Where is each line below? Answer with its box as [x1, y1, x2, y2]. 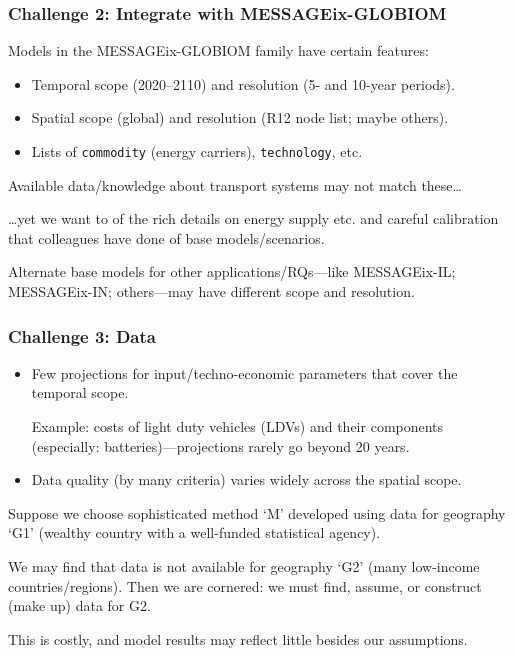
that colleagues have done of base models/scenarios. [8, 227, 325, 248]
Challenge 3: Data [8, 323, 156, 348]
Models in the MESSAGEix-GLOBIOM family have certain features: [8, 40, 429, 61]
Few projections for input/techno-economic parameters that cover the [31, 362, 458, 383]
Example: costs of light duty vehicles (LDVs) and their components [31, 416, 444, 437]
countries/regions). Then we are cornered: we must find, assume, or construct [8, 575, 482, 596]
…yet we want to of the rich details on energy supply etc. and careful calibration [8, 208, 499, 229]
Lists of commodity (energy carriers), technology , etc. [31, 141, 363, 161]
